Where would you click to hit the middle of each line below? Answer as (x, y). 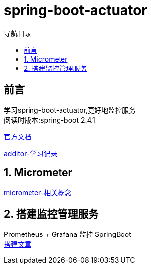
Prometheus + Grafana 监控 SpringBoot (68, 234)
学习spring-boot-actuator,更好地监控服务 (70, 110)
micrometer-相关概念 (38, 193)
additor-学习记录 (31, 153)
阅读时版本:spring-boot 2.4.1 (50, 120)
